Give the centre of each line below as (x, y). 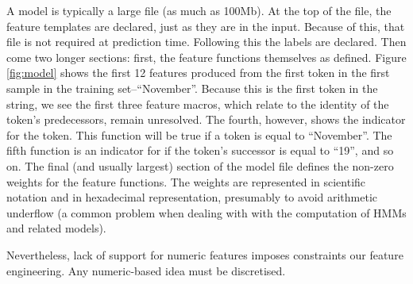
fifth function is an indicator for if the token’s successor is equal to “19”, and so (200, 150)
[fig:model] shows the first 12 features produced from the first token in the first (198, 73)
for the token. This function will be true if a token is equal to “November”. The (199, 134)
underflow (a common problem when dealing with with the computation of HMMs (206, 212)
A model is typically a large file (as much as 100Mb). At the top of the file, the (199, 10)
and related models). (56, 228)
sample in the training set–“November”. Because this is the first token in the (192, 88)
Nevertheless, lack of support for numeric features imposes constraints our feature (205, 254)
